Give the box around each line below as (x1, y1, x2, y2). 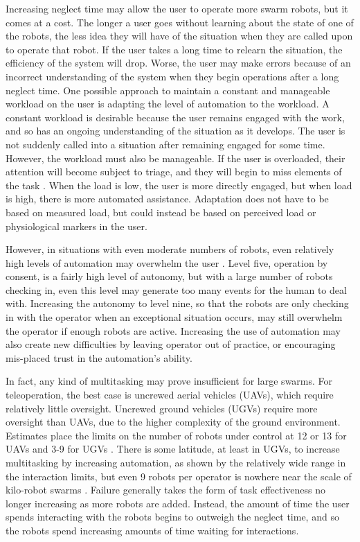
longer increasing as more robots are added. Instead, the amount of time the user (6, 496, 350, 510)
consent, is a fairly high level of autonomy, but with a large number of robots (6, 269, 333, 283)
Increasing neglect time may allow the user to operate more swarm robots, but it (6, 1, 348, 15)
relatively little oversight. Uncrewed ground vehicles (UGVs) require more (6, 401, 318, 415)
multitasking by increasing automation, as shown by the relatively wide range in (6, 455, 346, 469)
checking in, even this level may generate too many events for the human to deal (6, 282, 347, 297)
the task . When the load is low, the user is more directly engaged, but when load (6, 177, 352, 192)
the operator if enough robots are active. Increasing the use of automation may (6, 323, 341, 338)
